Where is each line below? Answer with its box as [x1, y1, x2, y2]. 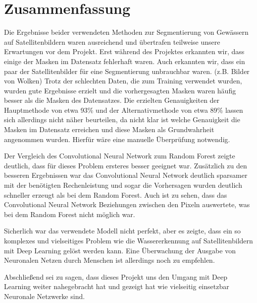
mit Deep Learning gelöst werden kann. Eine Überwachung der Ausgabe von [4, 245, 236, 255]
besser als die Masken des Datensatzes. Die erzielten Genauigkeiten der [4, 95, 220, 105]
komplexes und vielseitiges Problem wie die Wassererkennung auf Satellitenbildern [4, 235, 253, 245]
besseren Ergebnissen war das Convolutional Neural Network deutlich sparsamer [4, 170, 248, 180]
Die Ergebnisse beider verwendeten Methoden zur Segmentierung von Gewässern [4, 27, 249, 37]
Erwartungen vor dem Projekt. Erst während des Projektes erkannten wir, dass [4, 46, 245, 57]
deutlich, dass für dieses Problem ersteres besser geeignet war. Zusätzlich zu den [4, 160, 247, 170]
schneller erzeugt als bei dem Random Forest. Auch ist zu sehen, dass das [4, 189, 227, 200]
